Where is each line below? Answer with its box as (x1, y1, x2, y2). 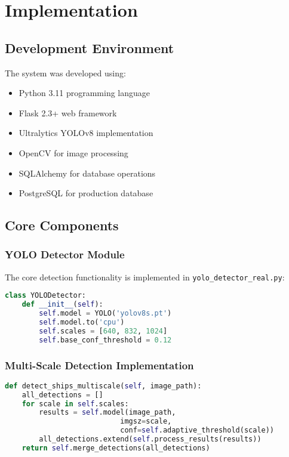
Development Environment (5, 38, 174, 57)
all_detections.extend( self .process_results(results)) (39, 435, 262, 444)
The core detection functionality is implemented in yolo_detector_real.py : (5, 270, 285, 283)
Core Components (5, 216, 119, 234)
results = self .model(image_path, (39, 408, 176, 417)
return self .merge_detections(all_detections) (21, 443, 210, 452)
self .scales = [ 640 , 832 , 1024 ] (39, 326, 168, 335)
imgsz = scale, (120, 417, 172, 426)
